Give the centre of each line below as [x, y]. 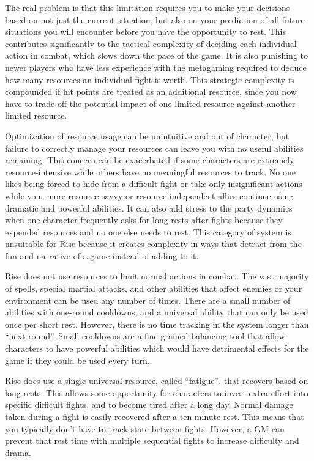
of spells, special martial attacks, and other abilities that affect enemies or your [154, 288]
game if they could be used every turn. [77, 360]
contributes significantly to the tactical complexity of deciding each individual [151, 43]
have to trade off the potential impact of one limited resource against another [150, 103]
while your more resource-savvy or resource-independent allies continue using [149, 195]
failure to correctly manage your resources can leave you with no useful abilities [154, 148]
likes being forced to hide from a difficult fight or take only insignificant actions [154, 184]
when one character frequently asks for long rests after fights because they [144, 220]
